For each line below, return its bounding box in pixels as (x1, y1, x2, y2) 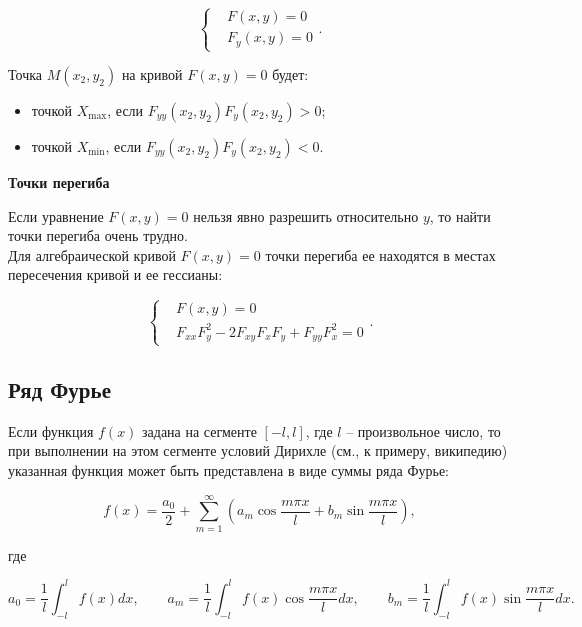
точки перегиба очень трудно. (8, 225, 188, 246)
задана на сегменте (142, 420, 257, 441)
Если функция (8, 420, 94, 441)
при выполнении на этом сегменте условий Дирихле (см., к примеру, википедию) (8, 440, 508, 461)
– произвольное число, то (346, 420, 501, 441)
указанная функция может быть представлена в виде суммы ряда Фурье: (8, 459, 449, 480)
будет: (272, 64, 309, 85)
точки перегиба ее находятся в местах (265, 244, 496, 265)
